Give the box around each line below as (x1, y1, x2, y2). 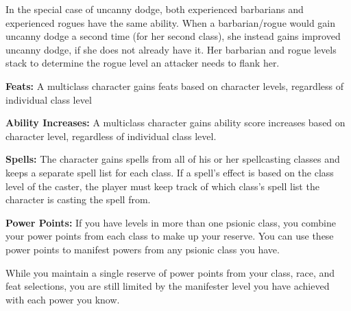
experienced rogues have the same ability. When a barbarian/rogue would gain (5, 15, 336, 30)
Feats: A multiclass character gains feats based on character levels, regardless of (5, 78, 343, 93)
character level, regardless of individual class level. (5, 128, 217, 143)
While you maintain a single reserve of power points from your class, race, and (5, 265, 335, 279)
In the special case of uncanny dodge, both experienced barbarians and (5, 2, 304, 16)
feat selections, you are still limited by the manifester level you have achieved (5, 279, 330, 293)
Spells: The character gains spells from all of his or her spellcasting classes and (5, 152, 340, 166)
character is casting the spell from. (5, 192, 151, 207)
